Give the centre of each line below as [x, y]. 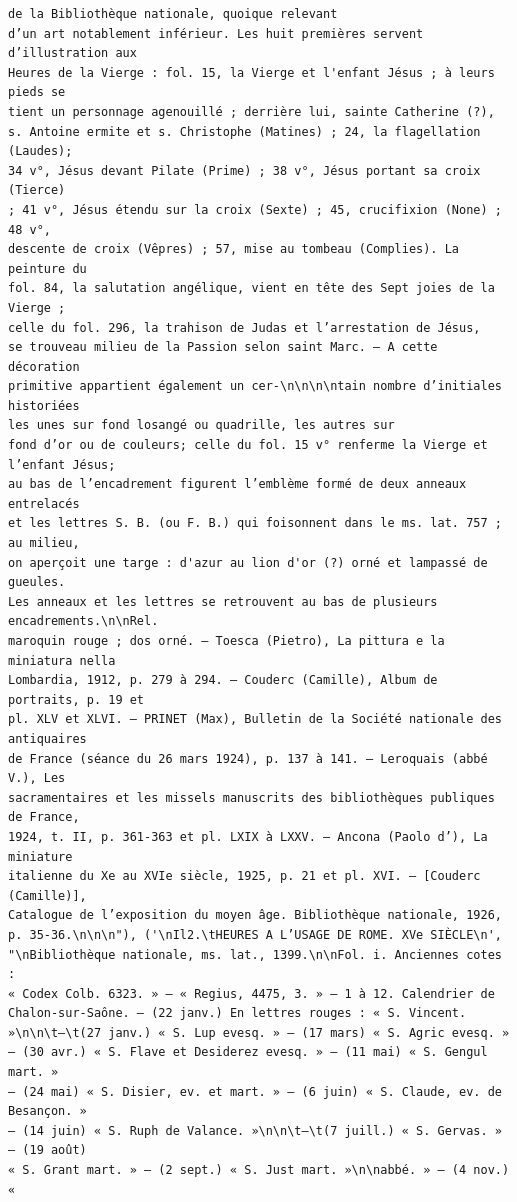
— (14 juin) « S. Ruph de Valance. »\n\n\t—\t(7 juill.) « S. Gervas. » [255, 1130]
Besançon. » [47, 1111]
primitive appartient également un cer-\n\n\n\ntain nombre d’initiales [255, 386]
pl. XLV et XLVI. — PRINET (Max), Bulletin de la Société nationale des [255, 719]
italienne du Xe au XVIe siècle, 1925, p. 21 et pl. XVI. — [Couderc [244, 876]
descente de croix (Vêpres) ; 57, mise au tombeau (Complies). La [234, 249]
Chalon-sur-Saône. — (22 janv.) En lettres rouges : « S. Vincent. [237, 1013]
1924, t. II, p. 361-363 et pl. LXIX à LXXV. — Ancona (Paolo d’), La [248, 836]
